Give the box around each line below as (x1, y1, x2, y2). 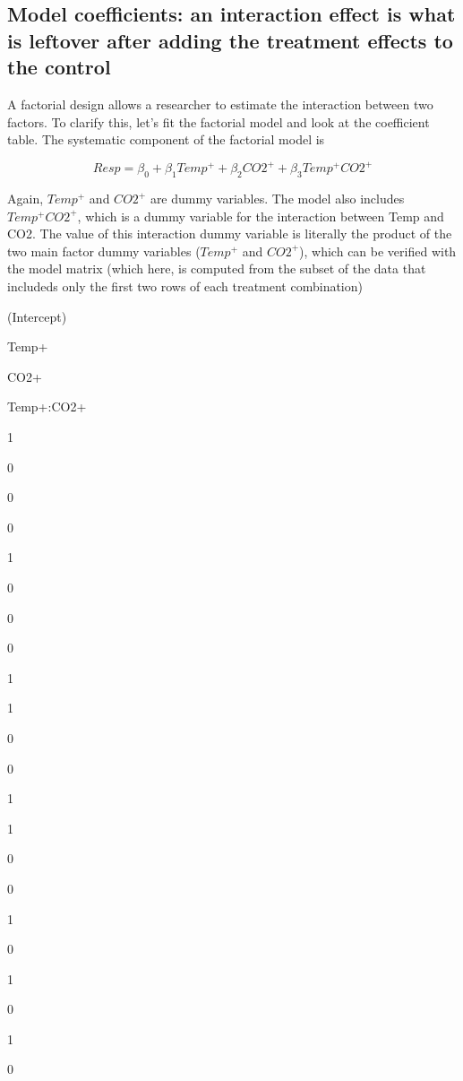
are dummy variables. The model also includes (150, 189, 405, 208)
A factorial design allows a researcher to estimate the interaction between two (7, 94, 433, 113)
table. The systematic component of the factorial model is (7, 130, 325, 149)
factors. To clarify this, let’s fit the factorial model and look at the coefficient (7, 112, 430, 131)
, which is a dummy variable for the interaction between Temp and (77, 206, 444, 225)
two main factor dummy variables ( (7, 241, 201, 260)
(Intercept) (7, 307, 67, 325)
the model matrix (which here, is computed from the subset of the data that (7, 259, 426, 278)
